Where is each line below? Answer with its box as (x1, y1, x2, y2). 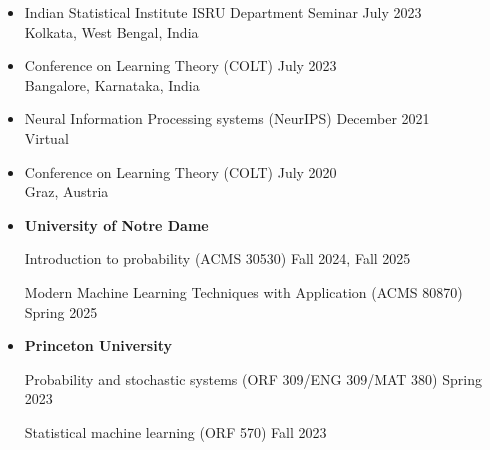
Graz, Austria (24, 181, 109, 202)
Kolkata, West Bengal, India (24, 21, 199, 42)
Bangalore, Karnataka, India (24, 74, 200, 95)
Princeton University (24, 335, 172, 356)
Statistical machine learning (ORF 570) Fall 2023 (24, 421, 327, 442)
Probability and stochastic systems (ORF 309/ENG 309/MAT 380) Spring (24, 368, 482, 389)
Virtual (24, 127, 69, 148)
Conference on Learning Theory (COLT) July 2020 (24, 161, 337, 182)
